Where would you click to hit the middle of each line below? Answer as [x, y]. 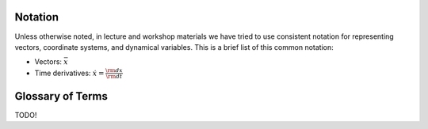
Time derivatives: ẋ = [69, 73]
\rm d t [114, 77]
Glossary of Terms [61, 96]
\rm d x [114, 70]
